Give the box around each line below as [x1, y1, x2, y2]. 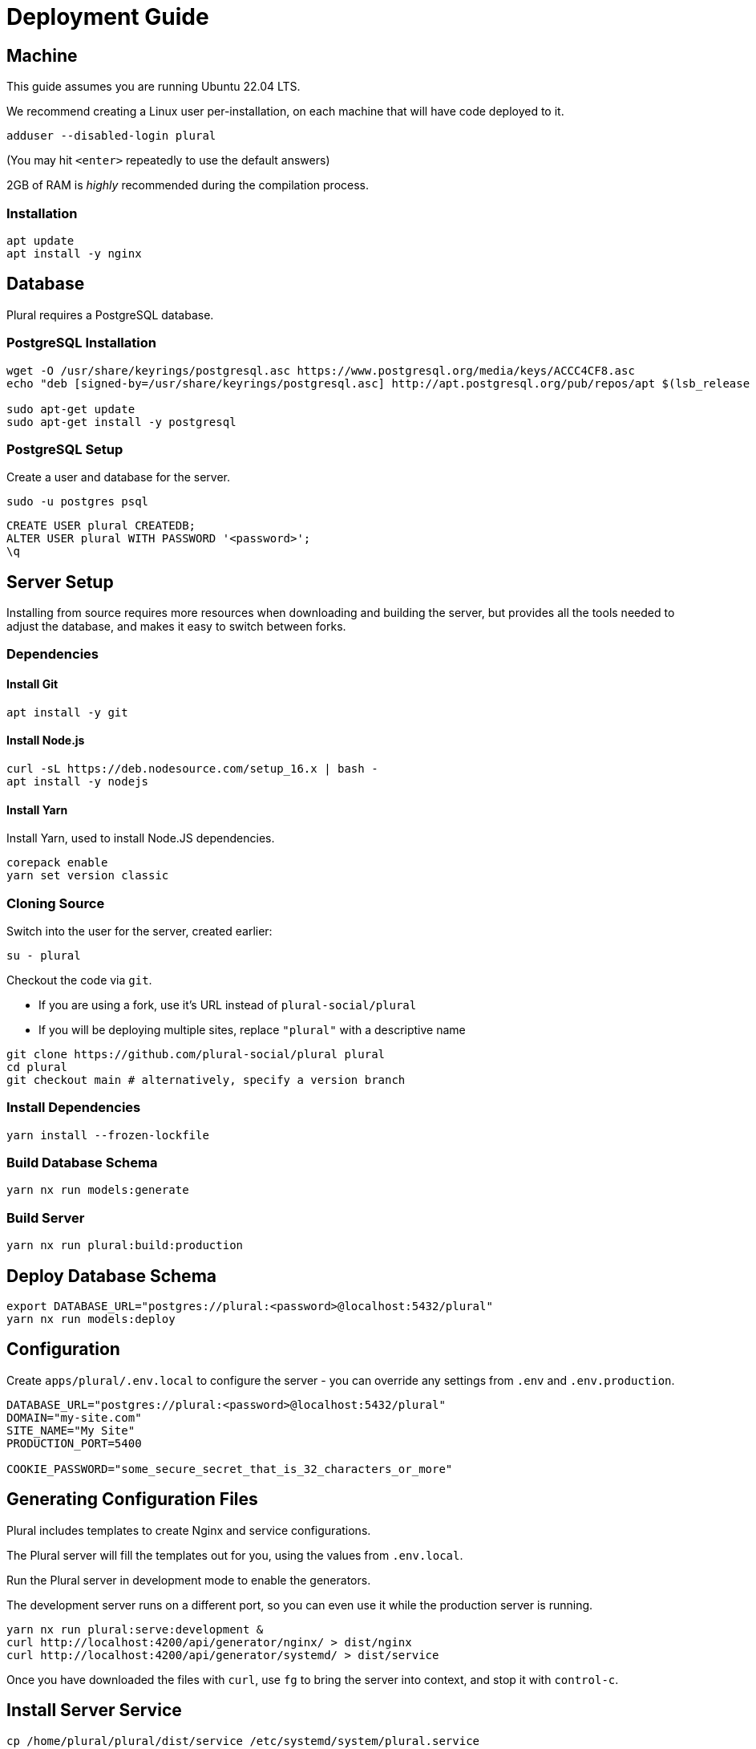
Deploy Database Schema [6, 1265, 216, 1286]
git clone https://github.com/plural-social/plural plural [6, 1047, 386, 1061]
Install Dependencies [6, 1099, 141, 1116]
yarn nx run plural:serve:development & [6, 1622, 264, 1636]
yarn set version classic [6, 869, 169, 883]
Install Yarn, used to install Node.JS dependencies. [6, 831, 275, 846]
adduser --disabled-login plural [6, 129, 216, 143]
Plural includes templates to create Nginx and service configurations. [6, 1523, 371, 1537]
